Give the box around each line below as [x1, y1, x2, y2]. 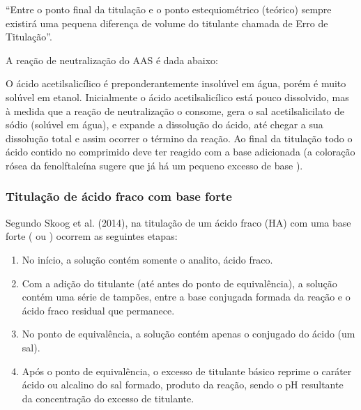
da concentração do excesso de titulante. [22, 390, 194, 405]
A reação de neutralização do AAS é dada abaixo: [6, 52, 218, 67]
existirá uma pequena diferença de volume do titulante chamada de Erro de [6, 15, 328, 30]
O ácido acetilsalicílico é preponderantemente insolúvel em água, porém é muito [6, 76, 346, 91]
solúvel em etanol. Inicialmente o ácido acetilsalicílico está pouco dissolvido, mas [6, 89, 349, 104]
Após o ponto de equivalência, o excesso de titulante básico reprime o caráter [22, 363, 352, 378]
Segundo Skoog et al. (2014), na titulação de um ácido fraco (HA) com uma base [6, 215, 351, 229]
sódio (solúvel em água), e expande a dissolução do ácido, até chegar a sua [6, 117, 323, 132]
